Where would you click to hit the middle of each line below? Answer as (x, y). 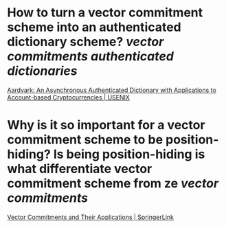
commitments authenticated (90, 57)
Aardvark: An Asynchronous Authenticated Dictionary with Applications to (112, 90)
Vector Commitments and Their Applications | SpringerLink (90, 217)
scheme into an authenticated (94, 27)
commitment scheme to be (85, 140)
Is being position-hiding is (129, 154)
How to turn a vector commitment (105, 13)
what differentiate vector (80, 169)
